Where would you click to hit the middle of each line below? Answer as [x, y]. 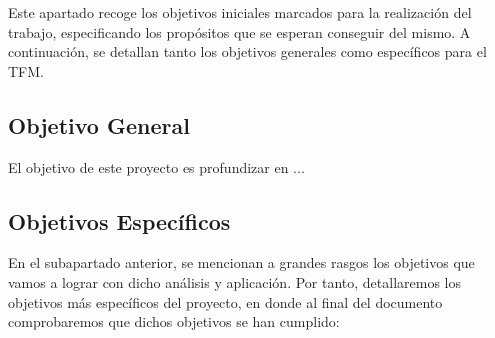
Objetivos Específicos [119, 220]
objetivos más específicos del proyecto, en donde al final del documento [225, 301]
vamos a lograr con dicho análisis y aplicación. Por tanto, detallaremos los [234, 281]
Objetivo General [99, 124]
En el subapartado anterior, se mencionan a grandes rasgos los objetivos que [241, 262]
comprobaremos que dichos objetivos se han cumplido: [174, 321]
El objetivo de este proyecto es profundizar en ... [156, 166]
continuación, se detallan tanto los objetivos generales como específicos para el [247, 51]
